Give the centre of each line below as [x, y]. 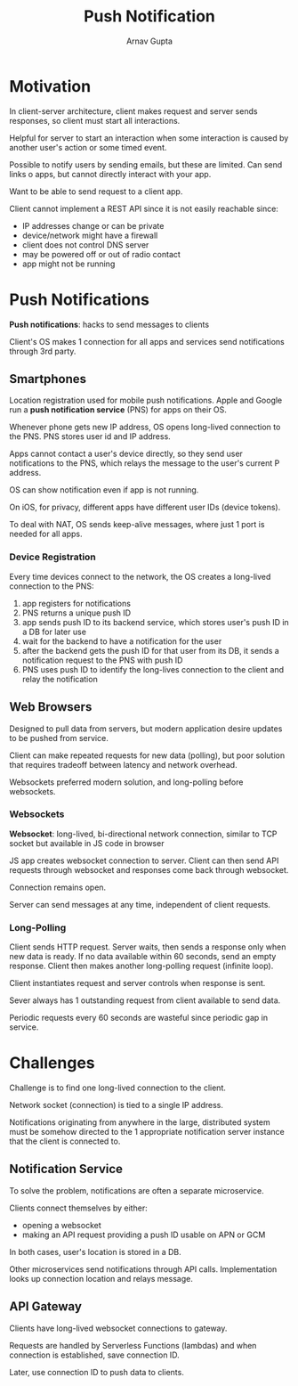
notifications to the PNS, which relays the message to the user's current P [145, 463]
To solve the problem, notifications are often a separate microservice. [137, 1190]
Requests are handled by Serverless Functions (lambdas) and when [133, 1345]
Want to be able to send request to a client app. [96, 191]
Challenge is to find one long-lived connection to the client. [118, 1088]
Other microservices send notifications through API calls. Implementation [143, 1269]
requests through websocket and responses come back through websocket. [149, 869]
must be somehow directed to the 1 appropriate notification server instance [147, 1132]
